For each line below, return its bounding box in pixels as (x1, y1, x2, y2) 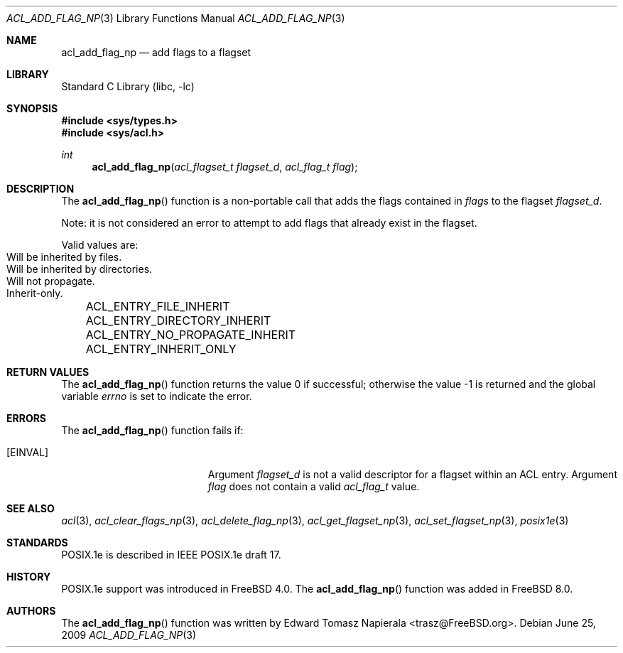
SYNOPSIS (6, 102, 58, 114)
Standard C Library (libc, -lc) (61, 80, 195, 92)
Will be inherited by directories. (6, 263, 153, 275)
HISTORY (6, 571, 51, 583)
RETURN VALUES (6, 366, 90, 378)
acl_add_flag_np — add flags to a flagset (61, 46, 251, 58)
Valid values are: (61, 239, 139, 251)
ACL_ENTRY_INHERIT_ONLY (85, 342, 237, 356)
